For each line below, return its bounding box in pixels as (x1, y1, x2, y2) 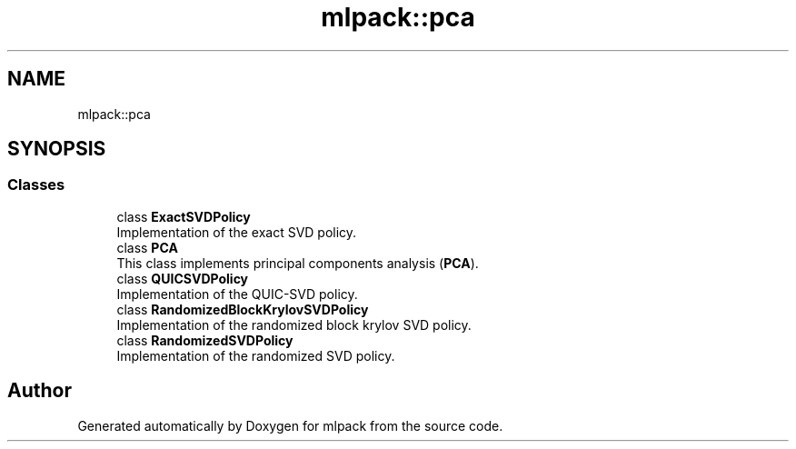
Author (7, 379, 72, 403)
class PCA (116, 239, 178, 255)
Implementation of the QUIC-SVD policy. (116, 285, 358, 302)
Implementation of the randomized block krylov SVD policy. (116, 316, 472, 333)
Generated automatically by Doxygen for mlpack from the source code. (77, 417, 503, 434)
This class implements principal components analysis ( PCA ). (116, 254, 479, 271)
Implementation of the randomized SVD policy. (116, 347, 395, 364)
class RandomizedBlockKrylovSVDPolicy (116, 301, 369, 317)
